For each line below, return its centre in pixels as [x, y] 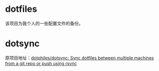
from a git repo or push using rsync [41, 63]
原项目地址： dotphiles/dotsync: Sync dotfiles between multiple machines [79, 58]
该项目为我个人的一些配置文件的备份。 [44, 23]
